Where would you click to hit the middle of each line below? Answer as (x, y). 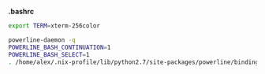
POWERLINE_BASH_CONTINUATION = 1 (60, 47)
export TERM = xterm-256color (54, 26)
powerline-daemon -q (42, 40)
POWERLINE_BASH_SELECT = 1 (49, 54)
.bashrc (21, 11)
